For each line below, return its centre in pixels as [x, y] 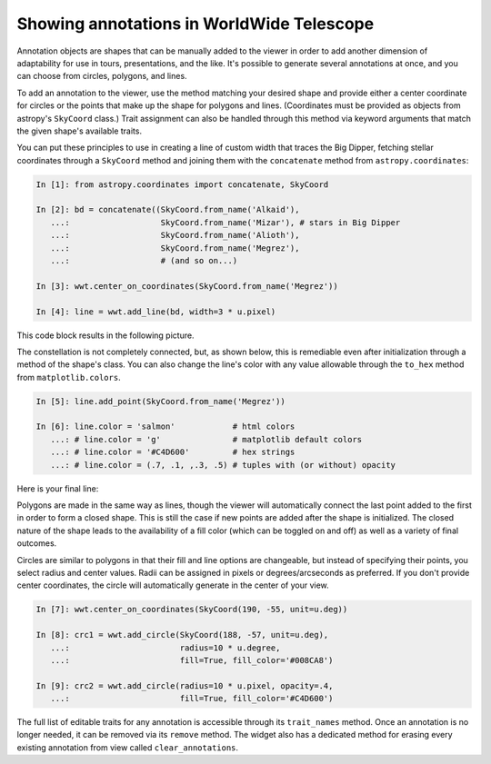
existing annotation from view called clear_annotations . [128, 747]
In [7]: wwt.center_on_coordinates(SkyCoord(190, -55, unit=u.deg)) [192, 610]
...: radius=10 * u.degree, [165, 648]
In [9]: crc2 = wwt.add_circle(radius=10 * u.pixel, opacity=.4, [185, 685]
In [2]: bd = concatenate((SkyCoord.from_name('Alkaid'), [168, 210]
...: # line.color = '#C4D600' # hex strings [173, 452]
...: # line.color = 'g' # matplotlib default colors [206, 439]
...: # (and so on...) [144, 260]
